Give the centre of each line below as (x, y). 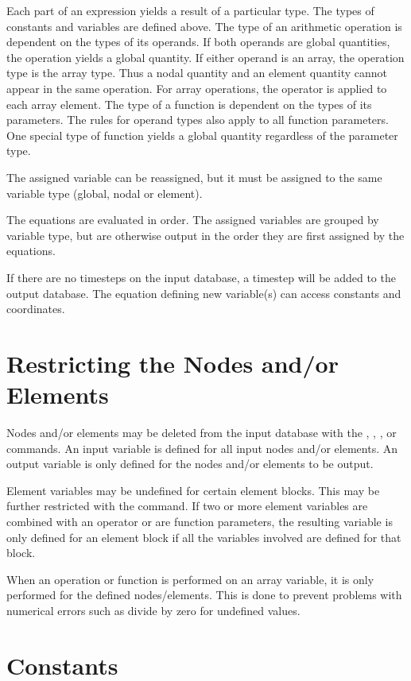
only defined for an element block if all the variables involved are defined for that (204, 537)
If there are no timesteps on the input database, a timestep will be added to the (201, 277)
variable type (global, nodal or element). (105, 193)
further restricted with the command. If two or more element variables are (187, 506)
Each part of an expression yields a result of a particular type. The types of (190, 10)
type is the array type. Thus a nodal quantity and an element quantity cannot (197, 73)
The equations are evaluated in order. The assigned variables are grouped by (193, 220)
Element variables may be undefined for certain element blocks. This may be (193, 490)
